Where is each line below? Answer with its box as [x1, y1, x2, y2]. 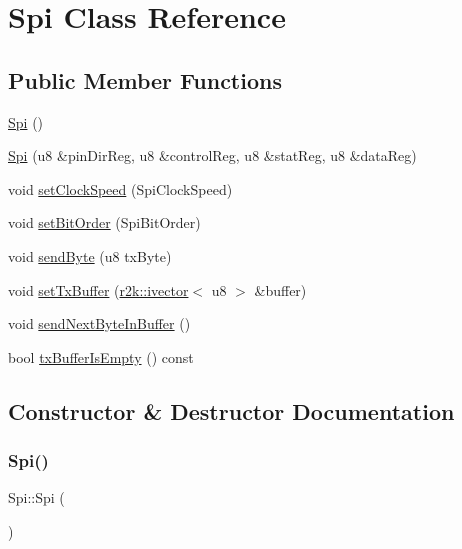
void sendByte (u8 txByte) [8, 245, 172, 266]
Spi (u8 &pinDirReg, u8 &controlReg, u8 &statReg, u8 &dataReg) [8, 145, 417, 166]
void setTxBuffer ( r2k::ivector [8, 279, 189, 300]
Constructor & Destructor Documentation [8, 395, 455, 426]
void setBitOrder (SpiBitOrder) [8, 212, 201, 233]
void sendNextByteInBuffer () [8, 313, 191, 334]
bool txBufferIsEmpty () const [8, 346, 194, 367]
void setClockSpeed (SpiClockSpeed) [8, 178, 233, 199]
